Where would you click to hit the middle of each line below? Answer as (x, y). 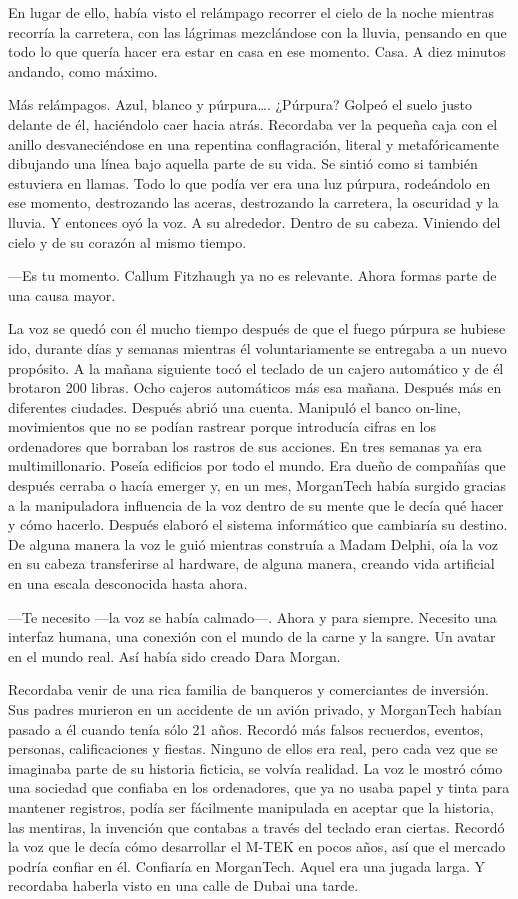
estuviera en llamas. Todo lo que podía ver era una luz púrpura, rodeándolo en (249, 182)
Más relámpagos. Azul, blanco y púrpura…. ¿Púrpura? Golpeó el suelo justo (240, 104)
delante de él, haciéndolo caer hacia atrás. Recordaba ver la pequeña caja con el (253, 123)
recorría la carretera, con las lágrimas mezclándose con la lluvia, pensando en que (257, 31)
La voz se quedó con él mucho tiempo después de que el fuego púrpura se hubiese (257, 328)
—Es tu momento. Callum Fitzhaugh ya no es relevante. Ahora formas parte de (252, 275)
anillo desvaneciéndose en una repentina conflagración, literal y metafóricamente (254, 143)
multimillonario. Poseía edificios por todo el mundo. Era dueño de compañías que (257, 465)
